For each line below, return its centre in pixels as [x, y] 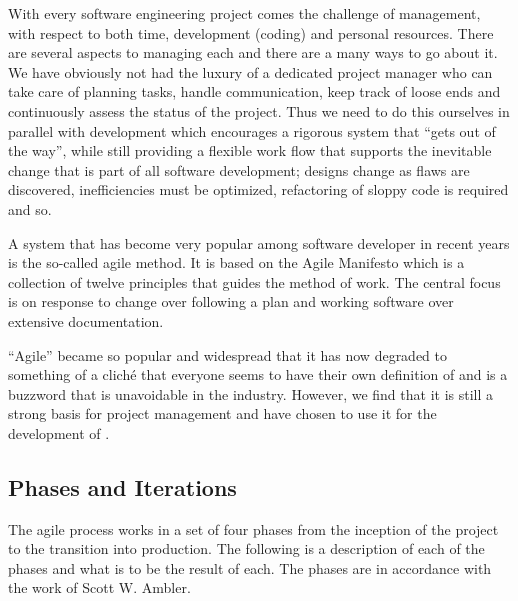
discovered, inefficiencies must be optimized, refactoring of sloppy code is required [258, 189]
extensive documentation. [86, 320]
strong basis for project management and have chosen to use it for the [222, 413]
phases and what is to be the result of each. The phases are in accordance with [250, 567]
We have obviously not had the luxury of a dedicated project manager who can [250, 71]
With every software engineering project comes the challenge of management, [244, 13]
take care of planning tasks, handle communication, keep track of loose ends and [254, 91]
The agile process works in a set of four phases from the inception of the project [253, 528]
